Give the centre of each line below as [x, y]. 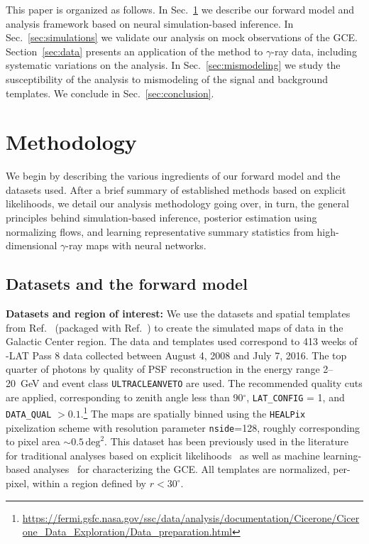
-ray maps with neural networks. [136, 245]
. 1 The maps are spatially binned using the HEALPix [193, 412]
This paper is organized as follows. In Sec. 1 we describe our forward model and [180, 9]
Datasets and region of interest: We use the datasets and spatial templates [178, 314]
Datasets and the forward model [127, 284]
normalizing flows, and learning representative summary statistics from [160, 231]
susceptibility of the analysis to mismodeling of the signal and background [167, 78]
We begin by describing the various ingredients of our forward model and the [173, 176]
